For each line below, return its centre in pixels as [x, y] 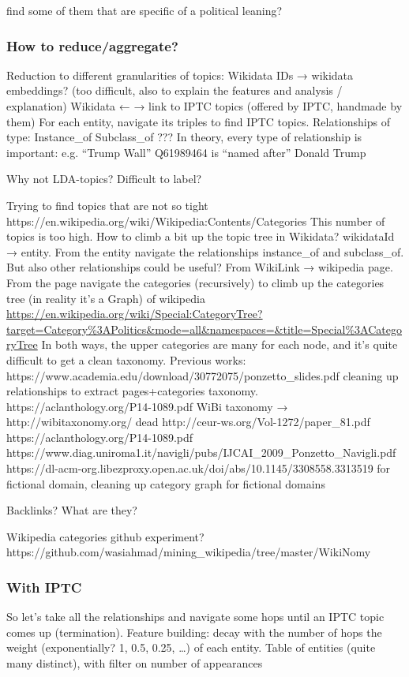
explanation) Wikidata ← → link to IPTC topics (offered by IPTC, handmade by [204, 106]
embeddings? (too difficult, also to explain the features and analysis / [174, 90]
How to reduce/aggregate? [92, 45]
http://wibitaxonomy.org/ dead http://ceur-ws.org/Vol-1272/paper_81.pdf [188, 422]
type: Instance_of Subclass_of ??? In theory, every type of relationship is [184, 137]
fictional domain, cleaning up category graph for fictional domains [166, 483]
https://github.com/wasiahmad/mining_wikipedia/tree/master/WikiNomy [189, 552]
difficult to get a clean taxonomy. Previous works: [126, 359]
